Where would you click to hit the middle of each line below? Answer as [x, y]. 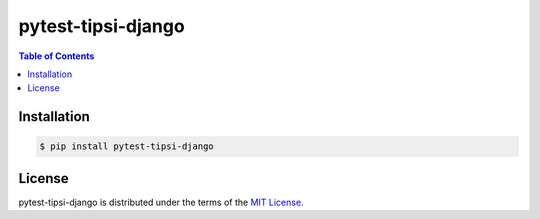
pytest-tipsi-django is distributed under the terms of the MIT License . [161, 202]
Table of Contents [56, 56]
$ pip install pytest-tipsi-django [126, 146]
